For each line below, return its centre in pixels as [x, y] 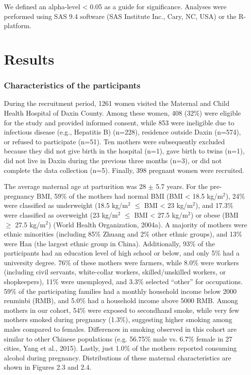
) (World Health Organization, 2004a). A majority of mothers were [148, 224]
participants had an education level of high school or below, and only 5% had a [122, 253]
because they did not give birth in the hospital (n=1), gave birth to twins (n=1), [124, 151]
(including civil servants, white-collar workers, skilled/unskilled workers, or [115, 272]
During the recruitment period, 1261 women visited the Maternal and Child [117, 103]
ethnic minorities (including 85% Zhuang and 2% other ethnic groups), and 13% [123, 234]
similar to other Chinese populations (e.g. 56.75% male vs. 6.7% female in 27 [118, 338]
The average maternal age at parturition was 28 [75, 186]
